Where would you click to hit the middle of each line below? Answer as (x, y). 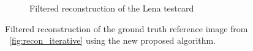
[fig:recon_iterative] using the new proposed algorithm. (113, 40)
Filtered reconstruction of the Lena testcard (112, 8)
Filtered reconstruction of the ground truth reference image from (126, 28)
